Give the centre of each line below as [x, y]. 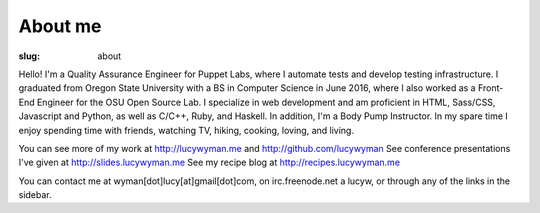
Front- [490, 88]
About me [60, 26]
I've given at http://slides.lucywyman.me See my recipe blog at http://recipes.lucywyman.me [209, 162]
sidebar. [35, 195]
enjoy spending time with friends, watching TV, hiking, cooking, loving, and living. [186, 130]
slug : [29, 56]
